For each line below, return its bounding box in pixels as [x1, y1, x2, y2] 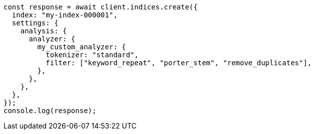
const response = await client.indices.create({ [4, 3, 198, 11]
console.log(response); [4, 107, 97, 115]
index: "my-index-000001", [12, 11, 118, 19]
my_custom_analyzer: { [37, 43, 126, 51]
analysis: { [20, 27, 67, 35]
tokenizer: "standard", [46, 51, 139, 59]
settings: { [12, 19, 59, 27]
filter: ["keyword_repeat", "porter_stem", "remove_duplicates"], [46, 59, 312, 67]
